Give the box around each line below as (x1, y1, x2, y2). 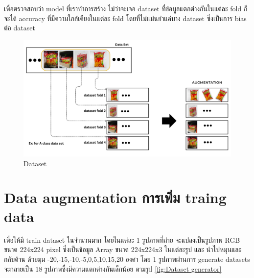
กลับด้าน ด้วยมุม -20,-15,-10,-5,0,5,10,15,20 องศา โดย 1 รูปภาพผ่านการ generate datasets (4, 253, 250, 264)
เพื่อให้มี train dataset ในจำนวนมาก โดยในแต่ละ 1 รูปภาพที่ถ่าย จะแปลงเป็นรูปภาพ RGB (4, 234, 240, 245)
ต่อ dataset (4, 23, 35, 33)
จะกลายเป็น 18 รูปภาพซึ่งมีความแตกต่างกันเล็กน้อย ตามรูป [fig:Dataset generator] (4, 263, 222, 274)
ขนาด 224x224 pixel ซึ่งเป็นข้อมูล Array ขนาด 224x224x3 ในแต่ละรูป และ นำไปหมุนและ (4, 244, 242, 254)
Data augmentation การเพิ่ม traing (4, 187, 227, 207)
